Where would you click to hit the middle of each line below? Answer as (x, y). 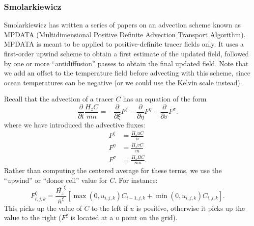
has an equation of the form (165, 99)
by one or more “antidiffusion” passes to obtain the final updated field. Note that (126, 63)
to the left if (110, 208)
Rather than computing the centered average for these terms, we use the (113, 170)
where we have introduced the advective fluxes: (75, 125)
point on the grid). (150, 217)
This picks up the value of (43, 208)
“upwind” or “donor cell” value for (56, 180)
